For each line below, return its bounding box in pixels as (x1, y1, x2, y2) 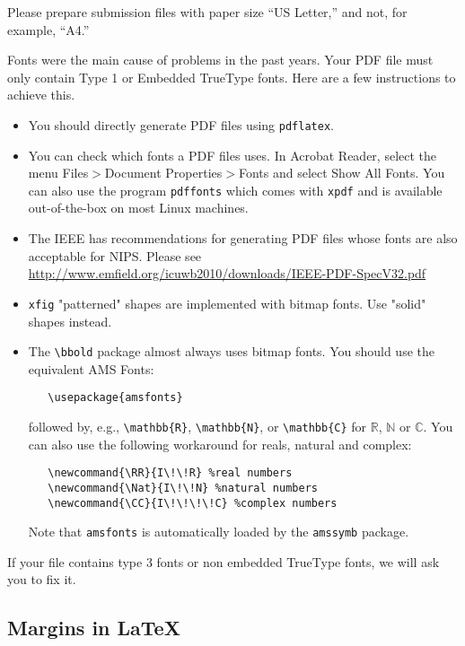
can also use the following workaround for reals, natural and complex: (28, 434, 412, 453)
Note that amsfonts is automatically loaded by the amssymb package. (28, 522, 409, 541)
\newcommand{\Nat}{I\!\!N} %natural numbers (48, 481, 318, 494)
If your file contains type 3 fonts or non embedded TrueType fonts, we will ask (7, 552, 440, 571)
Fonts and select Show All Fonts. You (238, 163, 445, 182)
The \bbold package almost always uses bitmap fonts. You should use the (28, 342, 434, 361)
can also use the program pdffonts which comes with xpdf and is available (28, 180, 443, 199)
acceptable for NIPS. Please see (28, 246, 202, 265)
